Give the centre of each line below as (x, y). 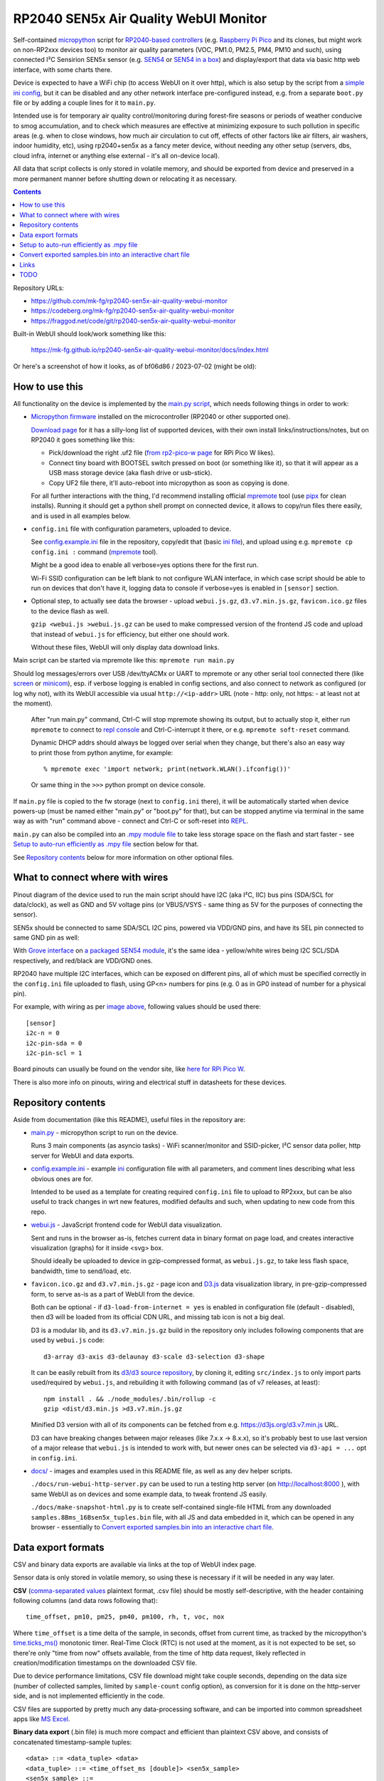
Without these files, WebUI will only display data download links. (125, 647)
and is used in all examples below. (81, 516)
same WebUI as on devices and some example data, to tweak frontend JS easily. (149, 1494)
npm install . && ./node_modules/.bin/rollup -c (130, 1399)
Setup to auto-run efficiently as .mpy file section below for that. (106, 844)
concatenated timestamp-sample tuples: (73, 1742)
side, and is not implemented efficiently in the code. (89, 1696)
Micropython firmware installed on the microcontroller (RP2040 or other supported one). (161, 417)
